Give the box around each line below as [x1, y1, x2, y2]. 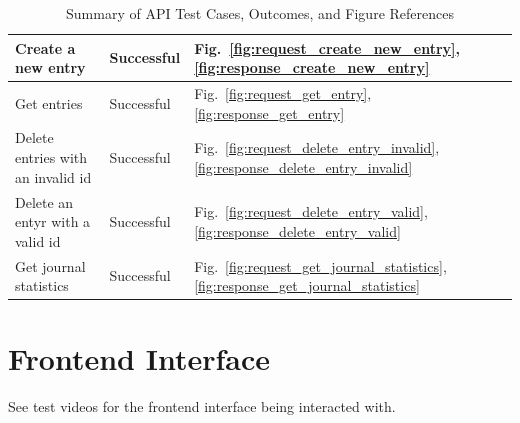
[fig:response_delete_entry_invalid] [194, 156, 413, 177]
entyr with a [15, 211, 91, 232]
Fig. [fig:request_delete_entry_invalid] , [194, 137, 440, 158]
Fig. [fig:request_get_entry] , [194, 83, 372, 104]
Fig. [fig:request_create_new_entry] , [194, 37, 460, 58]
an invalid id [15, 166, 92, 187]
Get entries [15, 92, 83, 113]
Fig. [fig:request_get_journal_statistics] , [194, 255, 447, 276]
